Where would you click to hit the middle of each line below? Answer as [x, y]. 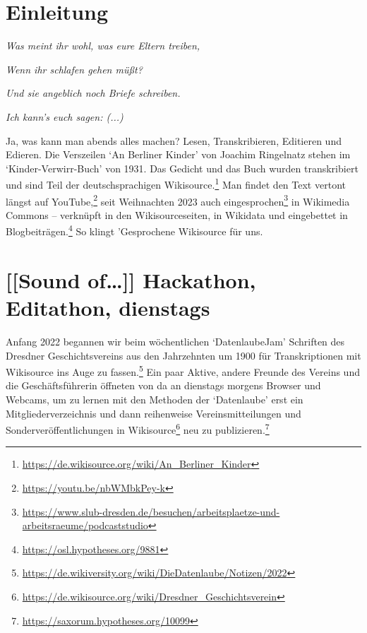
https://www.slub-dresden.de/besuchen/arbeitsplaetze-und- [151, 511]
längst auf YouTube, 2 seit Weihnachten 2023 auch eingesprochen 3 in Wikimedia [178, 200]
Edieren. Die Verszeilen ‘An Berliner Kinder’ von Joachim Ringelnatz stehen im [178, 154]
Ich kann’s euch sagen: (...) [65, 116]
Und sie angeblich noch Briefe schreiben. [93, 93]
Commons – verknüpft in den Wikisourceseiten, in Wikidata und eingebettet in [177, 214]
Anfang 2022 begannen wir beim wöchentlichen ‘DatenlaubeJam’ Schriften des [175, 341]
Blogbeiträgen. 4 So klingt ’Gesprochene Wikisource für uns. [134, 230]
